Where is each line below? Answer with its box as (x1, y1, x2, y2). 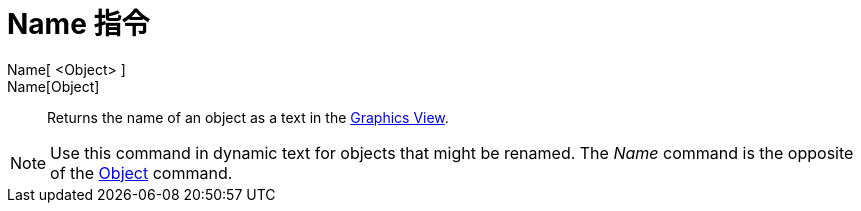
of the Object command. (50, 162, 233, 183)
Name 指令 (7, 7, 150, 41)
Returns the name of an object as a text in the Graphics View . (47, 108, 449, 126)
